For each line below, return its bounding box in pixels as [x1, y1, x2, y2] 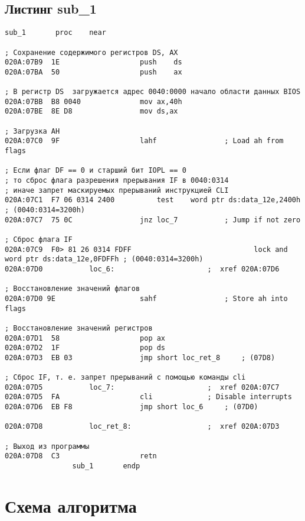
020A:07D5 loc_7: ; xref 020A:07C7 [5, 383, 280, 391]
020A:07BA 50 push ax [5, 67, 182, 76]
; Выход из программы [5, 442, 90, 451]
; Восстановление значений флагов [5, 284, 140, 293]
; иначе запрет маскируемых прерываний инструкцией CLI [5, 186, 229, 195]
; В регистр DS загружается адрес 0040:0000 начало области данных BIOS [5, 88, 301, 96]
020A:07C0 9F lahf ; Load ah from [5, 137, 284, 145]
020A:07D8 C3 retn [5, 452, 157, 461]
